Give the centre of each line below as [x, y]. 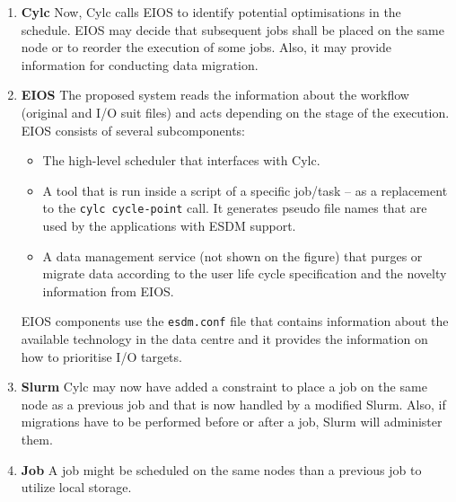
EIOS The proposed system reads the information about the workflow [215, 95]
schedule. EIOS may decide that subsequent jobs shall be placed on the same [232, 29]
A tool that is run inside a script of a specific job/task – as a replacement [245, 190]
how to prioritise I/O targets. [101, 356]
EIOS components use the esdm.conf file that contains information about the [235, 321]
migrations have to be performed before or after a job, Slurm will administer [232, 422]
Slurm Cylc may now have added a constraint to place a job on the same [224, 387]
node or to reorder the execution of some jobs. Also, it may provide [206, 47]
